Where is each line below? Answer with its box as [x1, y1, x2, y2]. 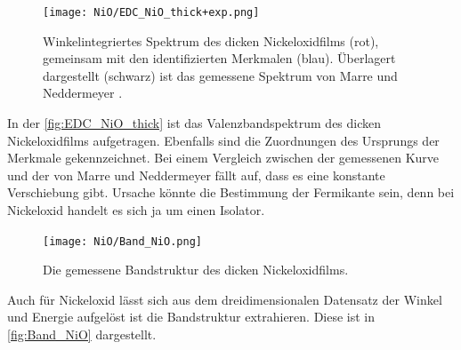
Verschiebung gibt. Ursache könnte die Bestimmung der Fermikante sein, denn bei [7, 183, 455, 202]
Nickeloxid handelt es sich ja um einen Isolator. [7, 201, 265, 219]
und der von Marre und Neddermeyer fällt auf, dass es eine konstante [7, 165, 385, 184]
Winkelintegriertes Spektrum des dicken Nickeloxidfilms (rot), [43, 31, 379, 50]
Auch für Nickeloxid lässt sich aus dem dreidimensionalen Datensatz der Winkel [7, 290, 442, 308]
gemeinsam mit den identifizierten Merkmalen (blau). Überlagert [43, 49, 396, 68]
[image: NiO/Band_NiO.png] [43, 235, 202, 248]
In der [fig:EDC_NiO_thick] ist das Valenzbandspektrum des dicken [7, 114, 382, 132]
